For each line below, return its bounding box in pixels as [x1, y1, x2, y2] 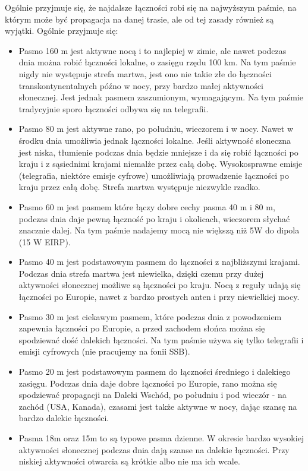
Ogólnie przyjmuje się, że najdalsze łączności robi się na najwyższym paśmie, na [5, 1, 297, 13]
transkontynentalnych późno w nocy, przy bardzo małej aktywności [18, 79, 263, 91]
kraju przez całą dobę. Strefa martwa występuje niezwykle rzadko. [18, 181, 260, 193]
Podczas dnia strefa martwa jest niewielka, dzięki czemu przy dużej [18, 267, 264, 279]
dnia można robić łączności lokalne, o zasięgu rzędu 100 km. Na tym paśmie [18, 56, 296, 68]
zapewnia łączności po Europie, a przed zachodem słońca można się [18, 322, 265, 334]
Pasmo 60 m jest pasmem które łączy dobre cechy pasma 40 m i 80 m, [18, 200, 275, 213]
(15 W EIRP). [18, 235, 71, 248]
